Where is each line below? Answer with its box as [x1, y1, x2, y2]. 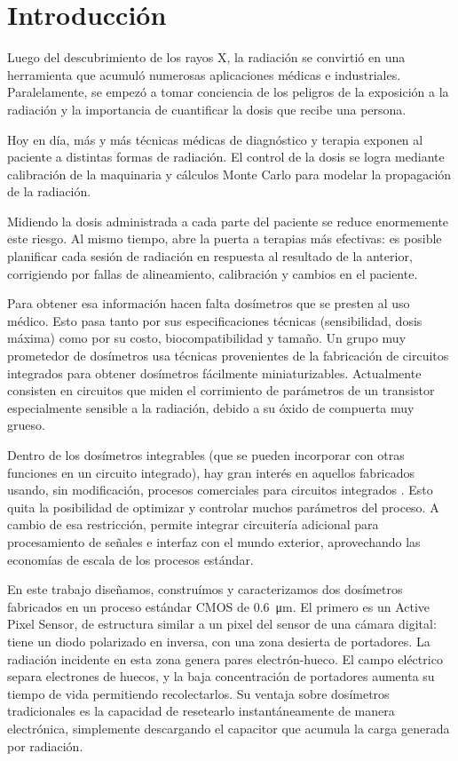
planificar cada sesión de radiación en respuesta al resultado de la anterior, [7, 247, 413, 266]
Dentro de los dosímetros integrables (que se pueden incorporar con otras [7, 446, 405, 464]
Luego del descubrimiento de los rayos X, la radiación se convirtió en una [7, 48, 406, 67]
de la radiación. [7, 182, 91, 201]
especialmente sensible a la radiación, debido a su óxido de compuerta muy [7, 398, 415, 416]
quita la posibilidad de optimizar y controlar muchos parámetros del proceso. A [7, 497, 439, 516]
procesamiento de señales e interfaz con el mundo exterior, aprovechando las [7, 532, 421, 551]
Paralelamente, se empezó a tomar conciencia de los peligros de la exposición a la [7, 83, 449, 101]
